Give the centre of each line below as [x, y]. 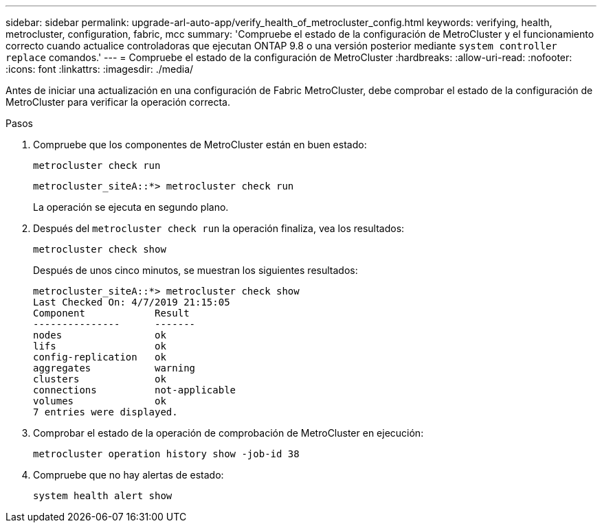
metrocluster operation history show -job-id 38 [166, 454]
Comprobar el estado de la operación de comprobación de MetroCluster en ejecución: [228, 433]
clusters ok [100, 379]
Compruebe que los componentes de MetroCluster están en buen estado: [200, 145]
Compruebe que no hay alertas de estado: [129, 475]
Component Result [111, 313]
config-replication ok [100, 357]
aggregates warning [114, 368]
